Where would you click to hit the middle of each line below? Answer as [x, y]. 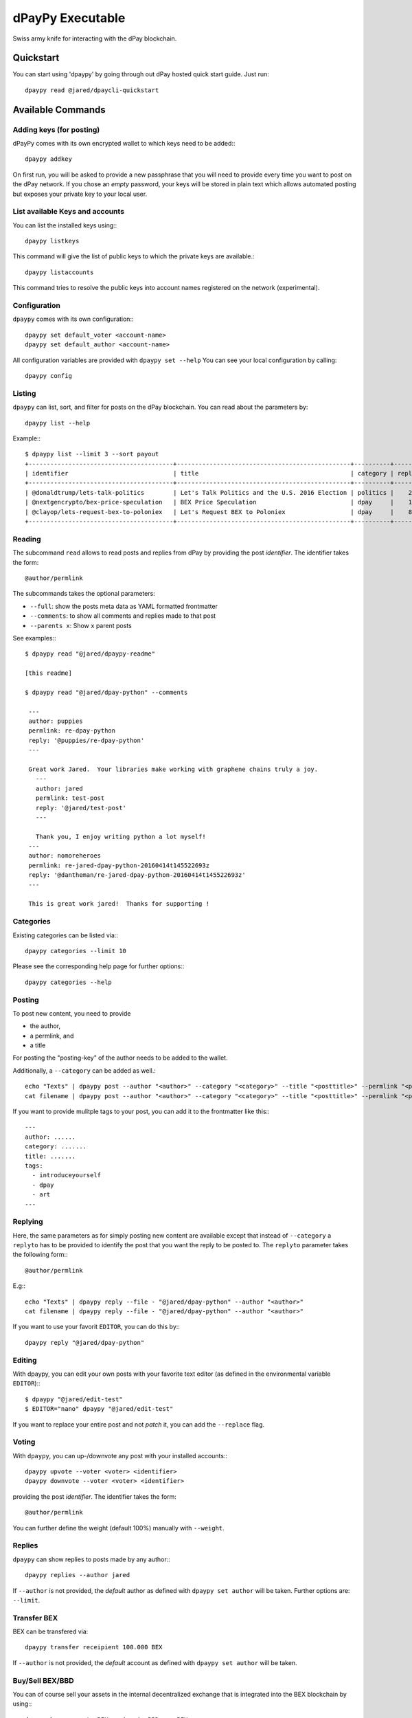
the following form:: [40, 1255]
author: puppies [56, 721]
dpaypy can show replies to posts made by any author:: [92, 1559]
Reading [27, 539]
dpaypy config [48, 376]
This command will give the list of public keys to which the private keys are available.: [134, 256]
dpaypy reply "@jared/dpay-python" [85, 1342]
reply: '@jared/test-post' [81, 808]
